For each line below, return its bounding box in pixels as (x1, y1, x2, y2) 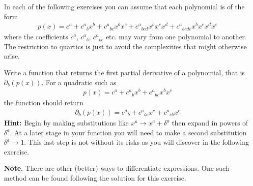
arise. (4, 51, 20, 61)
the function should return (4, 97, 84, 108)
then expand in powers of (172, 118, 248, 127)
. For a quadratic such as (41, 77, 116, 87)
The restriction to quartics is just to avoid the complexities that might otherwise (4, 41, 247, 51)
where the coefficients (4, 31, 68, 42)
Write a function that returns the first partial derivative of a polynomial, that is (4, 67, 245, 78)
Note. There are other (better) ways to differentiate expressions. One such (4, 163, 229, 173)
